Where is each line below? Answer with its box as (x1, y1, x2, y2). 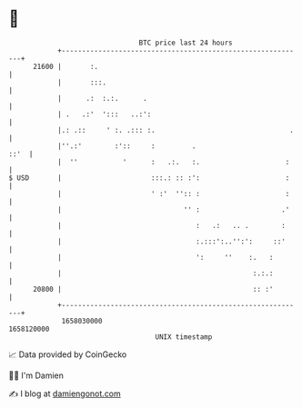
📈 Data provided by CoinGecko (8, 349, 127, 360)
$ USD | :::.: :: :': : (8, 173, 290, 183)
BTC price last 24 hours (138, 38, 233, 47)
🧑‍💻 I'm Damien (8, 370, 65, 381)
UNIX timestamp (155, 332, 213, 342)
